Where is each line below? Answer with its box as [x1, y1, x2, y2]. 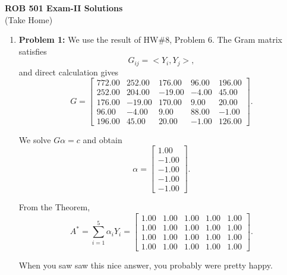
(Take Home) [5, 13, 53, 26]
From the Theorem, [18, 201, 90, 213]
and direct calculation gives [18, 65, 119, 78]
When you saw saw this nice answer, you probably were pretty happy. [18, 259, 273, 271]
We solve [18, 133, 51, 146]
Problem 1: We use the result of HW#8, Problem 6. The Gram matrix [18, 33, 282, 46]
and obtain [83, 133, 122, 146]
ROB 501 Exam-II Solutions [5, 2, 123, 14]
